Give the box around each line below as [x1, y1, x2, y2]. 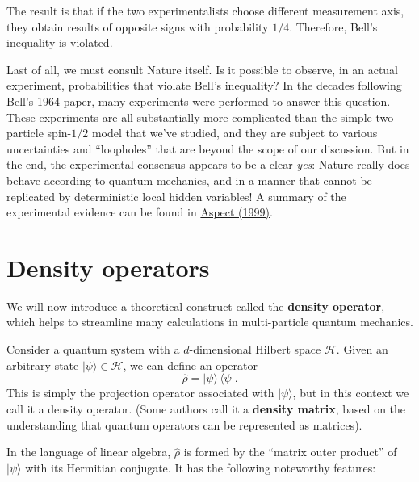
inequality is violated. [6, 34, 113, 51]
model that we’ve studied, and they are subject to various [91, 124, 378, 141]
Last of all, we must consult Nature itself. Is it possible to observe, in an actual [6, 61, 399, 78]
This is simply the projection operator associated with [6, 384, 274, 401]
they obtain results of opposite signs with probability [6, 18, 269, 35]
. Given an [336, 341, 388, 358]
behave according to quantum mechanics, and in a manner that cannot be [6, 171, 372, 188]
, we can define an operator [123, 356, 258, 373]
